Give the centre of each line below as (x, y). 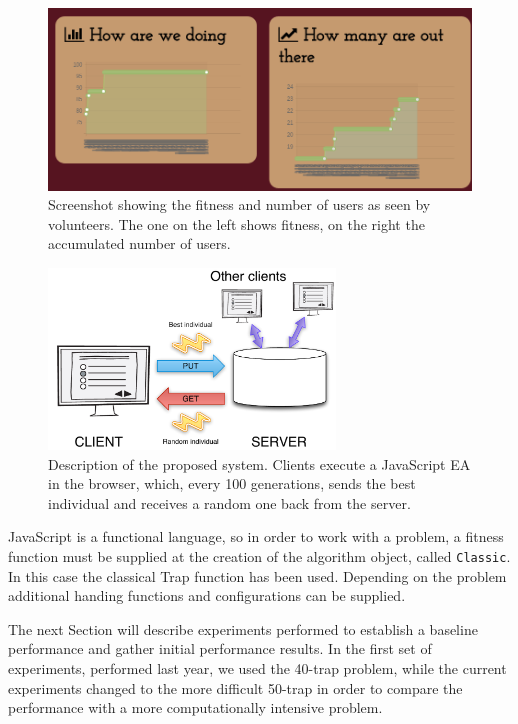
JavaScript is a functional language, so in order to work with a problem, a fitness (256, 536)
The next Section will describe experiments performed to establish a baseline (243, 628)
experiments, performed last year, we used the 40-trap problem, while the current (257, 667)
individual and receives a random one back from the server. (229, 502)
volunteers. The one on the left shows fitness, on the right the (236, 223)
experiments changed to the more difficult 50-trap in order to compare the (235, 687)
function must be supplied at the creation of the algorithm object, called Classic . (259, 555)
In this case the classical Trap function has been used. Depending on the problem (257, 575)
